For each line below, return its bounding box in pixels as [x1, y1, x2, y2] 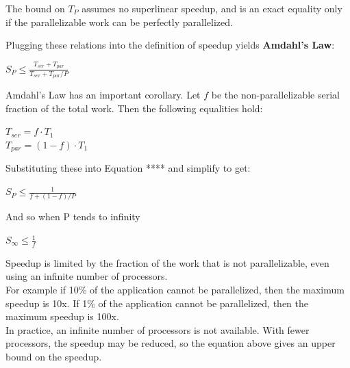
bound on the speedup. [5, 350, 102, 363]
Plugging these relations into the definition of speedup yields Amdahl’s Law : [5, 38, 335, 52]
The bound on [5, 1, 65, 15]
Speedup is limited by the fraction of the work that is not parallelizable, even [5, 255, 329, 270]
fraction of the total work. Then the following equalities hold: [5, 101, 263, 115]
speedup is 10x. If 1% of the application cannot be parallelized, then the [5, 295, 308, 310]
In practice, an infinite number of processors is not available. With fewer [5, 322, 310, 337]
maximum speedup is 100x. [5, 309, 119, 324]
